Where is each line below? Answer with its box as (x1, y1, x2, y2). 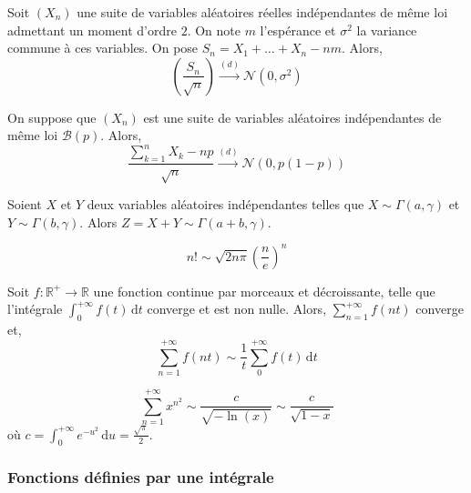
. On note (187, 20, 241, 39)
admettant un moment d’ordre (7, 20, 177, 39)
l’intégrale (7, 299, 63, 318)
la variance (356, 20, 417, 39)
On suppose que (7, 107, 97, 126)
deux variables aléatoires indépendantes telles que (87, 195, 364, 214)
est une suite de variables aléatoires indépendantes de (143, 107, 442, 126)
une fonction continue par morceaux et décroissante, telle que (93, 281, 435, 300)
